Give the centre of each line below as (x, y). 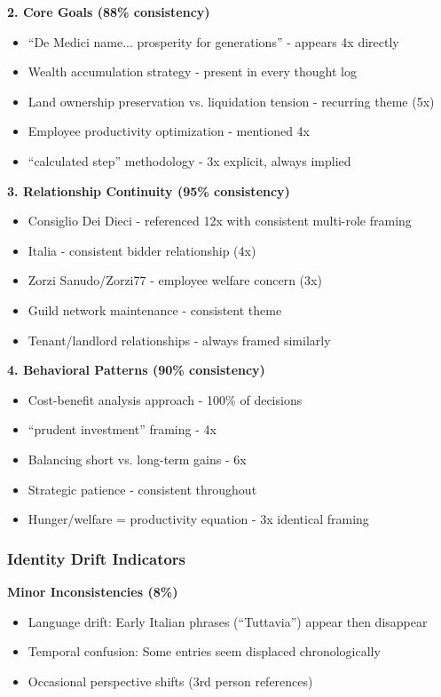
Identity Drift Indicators (97, 558)
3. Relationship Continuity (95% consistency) (149, 190)
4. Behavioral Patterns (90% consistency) (136, 370)
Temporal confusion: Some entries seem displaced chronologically (204, 651)
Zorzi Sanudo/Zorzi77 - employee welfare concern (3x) (175, 280)
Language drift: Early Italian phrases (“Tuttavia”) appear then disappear (228, 621)
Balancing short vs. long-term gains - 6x (137, 459)
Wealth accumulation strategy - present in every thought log (192, 71)
